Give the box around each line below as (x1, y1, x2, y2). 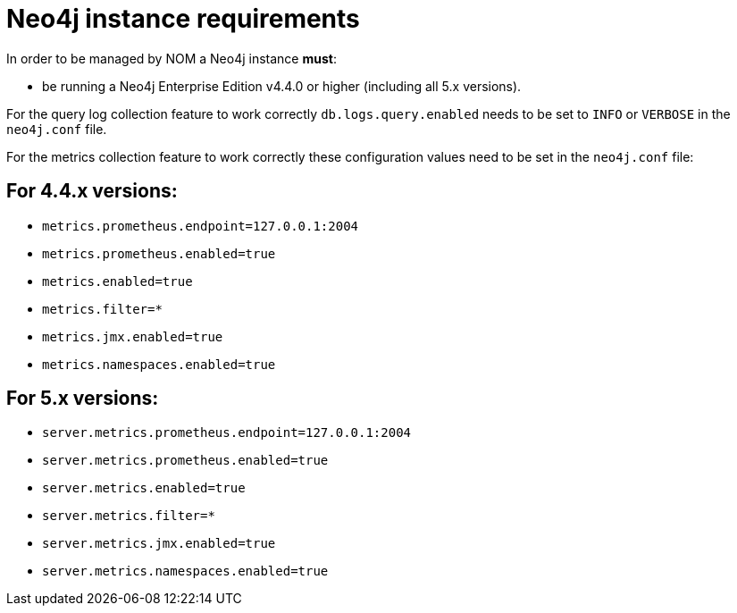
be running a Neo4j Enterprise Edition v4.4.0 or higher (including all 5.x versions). (42, 78, 522, 94)
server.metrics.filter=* (42, 508, 215, 524)
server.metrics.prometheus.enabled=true (42, 453, 329, 468)
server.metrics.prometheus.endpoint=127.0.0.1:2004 (42, 425, 412, 441)
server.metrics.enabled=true (42, 481, 246, 496)
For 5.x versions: (6, 387, 159, 410)
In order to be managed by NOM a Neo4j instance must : (6, 50, 337, 66)
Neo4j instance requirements (6, 4, 360, 34)
